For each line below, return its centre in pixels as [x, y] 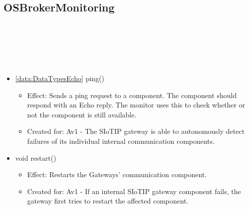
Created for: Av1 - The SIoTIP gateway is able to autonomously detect [136, 131]
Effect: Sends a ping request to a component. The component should [132, 95]
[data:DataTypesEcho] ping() [60, 78]
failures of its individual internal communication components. [121, 141]
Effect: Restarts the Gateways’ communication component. [117, 174]
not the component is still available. [82, 114]
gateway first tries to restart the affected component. [108, 201]
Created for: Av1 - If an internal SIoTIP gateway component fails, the [134, 191]
